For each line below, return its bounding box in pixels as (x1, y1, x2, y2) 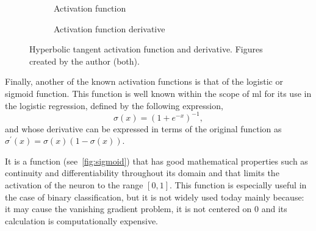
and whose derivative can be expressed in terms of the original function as (5, 122, 282, 135)
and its (261, 202, 287, 215)
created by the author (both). (29, 54, 140, 67)
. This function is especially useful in (169, 179, 307, 191)
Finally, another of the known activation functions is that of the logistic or (5, 75, 283, 88)
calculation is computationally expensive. (5, 214, 159, 227)
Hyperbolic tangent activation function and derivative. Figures (29, 43, 263, 55)
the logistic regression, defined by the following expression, (5, 99, 223, 112)
